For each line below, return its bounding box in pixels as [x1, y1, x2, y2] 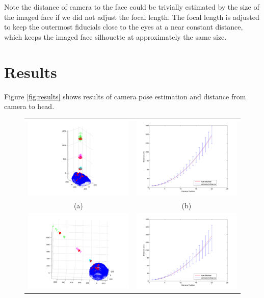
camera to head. [4, 101, 55, 112]
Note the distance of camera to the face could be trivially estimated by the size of [4, 2, 259, 12]
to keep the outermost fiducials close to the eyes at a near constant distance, [4, 21, 243, 32]
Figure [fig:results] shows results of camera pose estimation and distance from [4, 91, 246, 101]
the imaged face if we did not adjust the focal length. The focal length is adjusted [4, 11, 259, 22]
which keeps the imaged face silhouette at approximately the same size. [4, 31, 227, 42]
